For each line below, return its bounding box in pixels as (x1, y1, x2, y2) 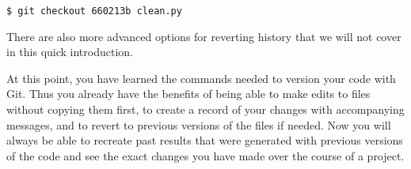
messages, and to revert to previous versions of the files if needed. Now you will (6, 116, 391, 133)
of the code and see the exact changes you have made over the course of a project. (6, 147, 405, 163)
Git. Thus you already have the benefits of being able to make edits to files (6, 85, 371, 102)
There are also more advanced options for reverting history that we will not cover (6, 28, 401, 44)
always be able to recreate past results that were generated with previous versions (6, 132, 403, 148)
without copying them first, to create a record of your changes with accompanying (6, 101, 405, 118)
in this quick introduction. (6, 43, 133, 60)
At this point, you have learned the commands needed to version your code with (6, 69, 396, 86)
